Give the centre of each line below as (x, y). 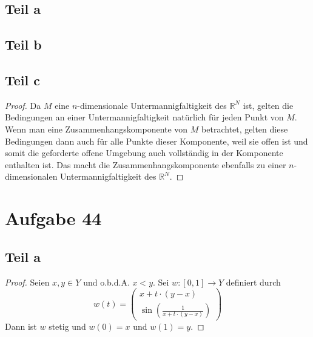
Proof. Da (23, 105)
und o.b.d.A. (106, 282)
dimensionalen (31, 176)
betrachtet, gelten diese (245, 129)
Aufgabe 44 (53, 218)
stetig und (67, 326)
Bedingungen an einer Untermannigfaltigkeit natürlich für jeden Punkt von (144, 117)
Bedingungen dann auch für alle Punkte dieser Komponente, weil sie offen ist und (156, 141)
